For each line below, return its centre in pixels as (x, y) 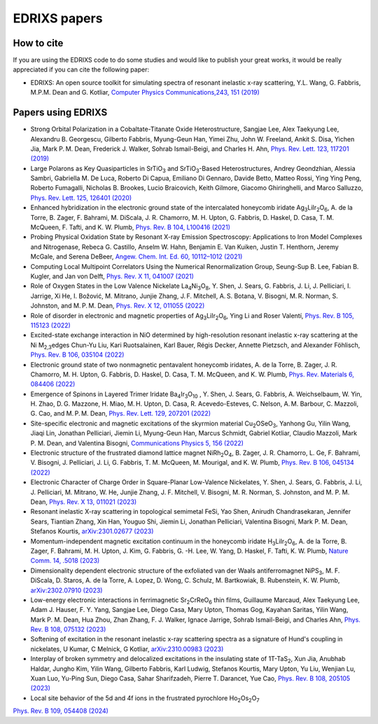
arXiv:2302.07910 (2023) (66, 590)
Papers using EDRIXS (60, 112)
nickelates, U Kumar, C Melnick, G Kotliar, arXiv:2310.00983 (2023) (127, 649)
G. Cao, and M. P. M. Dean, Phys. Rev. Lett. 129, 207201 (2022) (121, 414)
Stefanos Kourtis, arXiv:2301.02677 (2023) (92, 531)
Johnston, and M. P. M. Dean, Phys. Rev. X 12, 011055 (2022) (118, 306)
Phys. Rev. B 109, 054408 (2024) (61, 711)
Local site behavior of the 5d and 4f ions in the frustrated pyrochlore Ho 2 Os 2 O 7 (145, 699)
